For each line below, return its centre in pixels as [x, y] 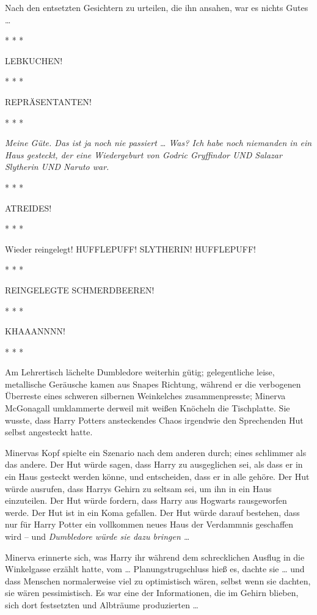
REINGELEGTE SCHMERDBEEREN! [80, 289]
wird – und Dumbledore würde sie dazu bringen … [97, 536]
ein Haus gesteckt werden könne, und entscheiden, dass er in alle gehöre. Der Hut [157, 477]
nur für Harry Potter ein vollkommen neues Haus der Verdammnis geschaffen [149, 524]
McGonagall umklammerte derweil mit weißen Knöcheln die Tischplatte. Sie [148, 408]
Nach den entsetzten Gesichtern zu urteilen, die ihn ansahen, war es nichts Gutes [157, 7]
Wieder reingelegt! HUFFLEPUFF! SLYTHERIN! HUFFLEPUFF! [130, 249]
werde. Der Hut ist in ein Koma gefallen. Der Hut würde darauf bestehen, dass [152, 512]
